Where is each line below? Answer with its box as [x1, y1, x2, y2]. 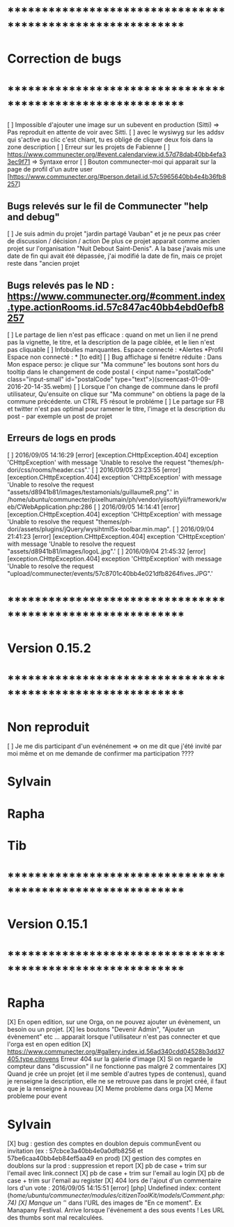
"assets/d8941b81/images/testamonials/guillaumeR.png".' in [7, 487, 179, 496]
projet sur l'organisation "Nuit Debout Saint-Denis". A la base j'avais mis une [7, 245, 226, 253]
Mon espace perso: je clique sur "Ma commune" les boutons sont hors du [7, 360, 219, 368]
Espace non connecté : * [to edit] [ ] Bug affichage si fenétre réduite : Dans [7, 353, 222, 361]
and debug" [7, 211, 61, 223]
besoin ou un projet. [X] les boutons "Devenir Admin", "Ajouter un [7, 1026, 195, 1034]
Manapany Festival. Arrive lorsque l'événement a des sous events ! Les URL [7, 1206, 225, 1214]
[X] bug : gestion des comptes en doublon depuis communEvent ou [7, 1139, 201, 1148]
